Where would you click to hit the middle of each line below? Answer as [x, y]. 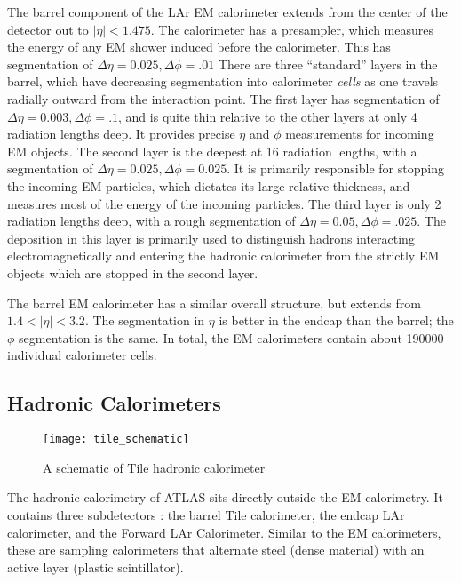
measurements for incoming [360, 134]
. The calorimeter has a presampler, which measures [292, 29]
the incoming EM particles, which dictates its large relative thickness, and [209, 185]
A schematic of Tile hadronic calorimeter [154, 467]
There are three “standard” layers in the [328, 64]
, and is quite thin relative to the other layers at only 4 [268, 116]
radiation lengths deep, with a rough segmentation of [151, 221]
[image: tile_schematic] [116, 439]
